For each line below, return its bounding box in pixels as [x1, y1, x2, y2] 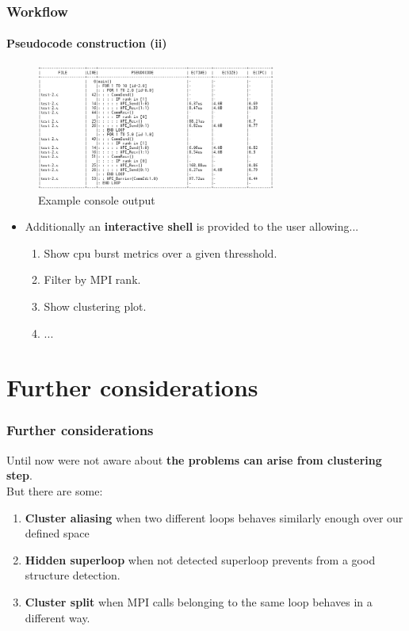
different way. [25, 609, 90, 625]
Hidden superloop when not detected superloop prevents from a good [25, 551, 376, 568]
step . [6, 467, 32, 484]
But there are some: [6, 482, 103, 499]
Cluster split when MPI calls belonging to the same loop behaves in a [25, 593, 373, 610]
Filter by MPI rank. [44, 271, 141, 288]
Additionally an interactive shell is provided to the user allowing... [25, 218, 359, 235]
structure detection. [25, 567, 120, 583]
